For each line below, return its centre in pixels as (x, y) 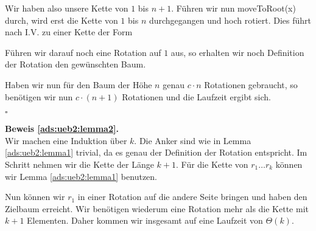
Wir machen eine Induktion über (66, 140)
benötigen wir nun (39, 96)
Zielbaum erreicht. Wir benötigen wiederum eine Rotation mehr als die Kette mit (157, 208)
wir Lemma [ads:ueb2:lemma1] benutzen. (81, 176)
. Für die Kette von (212, 164)
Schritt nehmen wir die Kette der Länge (79, 164)
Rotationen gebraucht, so (251, 84)
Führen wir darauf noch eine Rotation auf (83, 52)
